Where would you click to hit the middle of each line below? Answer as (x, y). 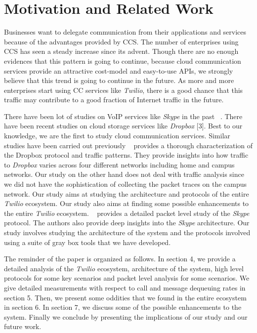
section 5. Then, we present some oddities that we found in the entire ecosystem (125, 297)
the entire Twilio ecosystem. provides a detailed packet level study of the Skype (127, 213)
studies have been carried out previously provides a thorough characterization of (128, 145)
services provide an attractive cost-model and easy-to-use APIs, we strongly (119, 70)
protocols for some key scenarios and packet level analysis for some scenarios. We (127, 278)
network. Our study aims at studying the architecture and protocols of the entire (127, 193)
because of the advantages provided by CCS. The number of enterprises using (121, 41)
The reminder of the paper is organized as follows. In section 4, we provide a (120, 259)
